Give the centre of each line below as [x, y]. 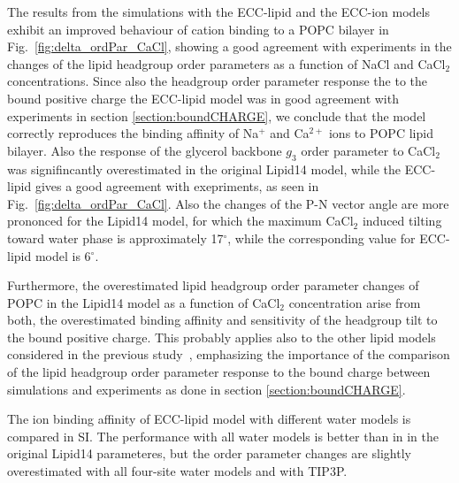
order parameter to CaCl [368, 150]
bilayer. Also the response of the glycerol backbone [145, 150]
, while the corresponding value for [321, 238]
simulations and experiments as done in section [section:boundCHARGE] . [207, 389]
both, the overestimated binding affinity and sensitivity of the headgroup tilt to [222, 320]
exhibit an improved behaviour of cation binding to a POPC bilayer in [198, 29]
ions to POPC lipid [381, 133]
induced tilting [402, 221]
